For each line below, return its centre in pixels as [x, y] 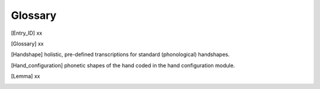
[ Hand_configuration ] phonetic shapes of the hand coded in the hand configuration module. [123, 65]
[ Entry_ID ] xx [27, 33]
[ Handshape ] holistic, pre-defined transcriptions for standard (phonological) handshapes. [120, 55]
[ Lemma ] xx [25, 76]
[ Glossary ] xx [27, 44]
